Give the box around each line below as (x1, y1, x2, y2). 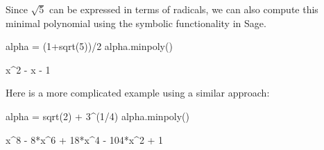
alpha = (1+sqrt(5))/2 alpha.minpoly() (6, 39, 173, 53)
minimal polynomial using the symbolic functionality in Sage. (6, 15, 266, 30)
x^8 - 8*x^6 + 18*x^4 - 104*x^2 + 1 (6, 132, 164, 147)
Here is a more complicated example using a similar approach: (6, 85, 270, 100)
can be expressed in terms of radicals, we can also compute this (49, 2, 318, 16)
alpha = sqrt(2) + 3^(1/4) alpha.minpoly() (6, 108, 190, 123)
